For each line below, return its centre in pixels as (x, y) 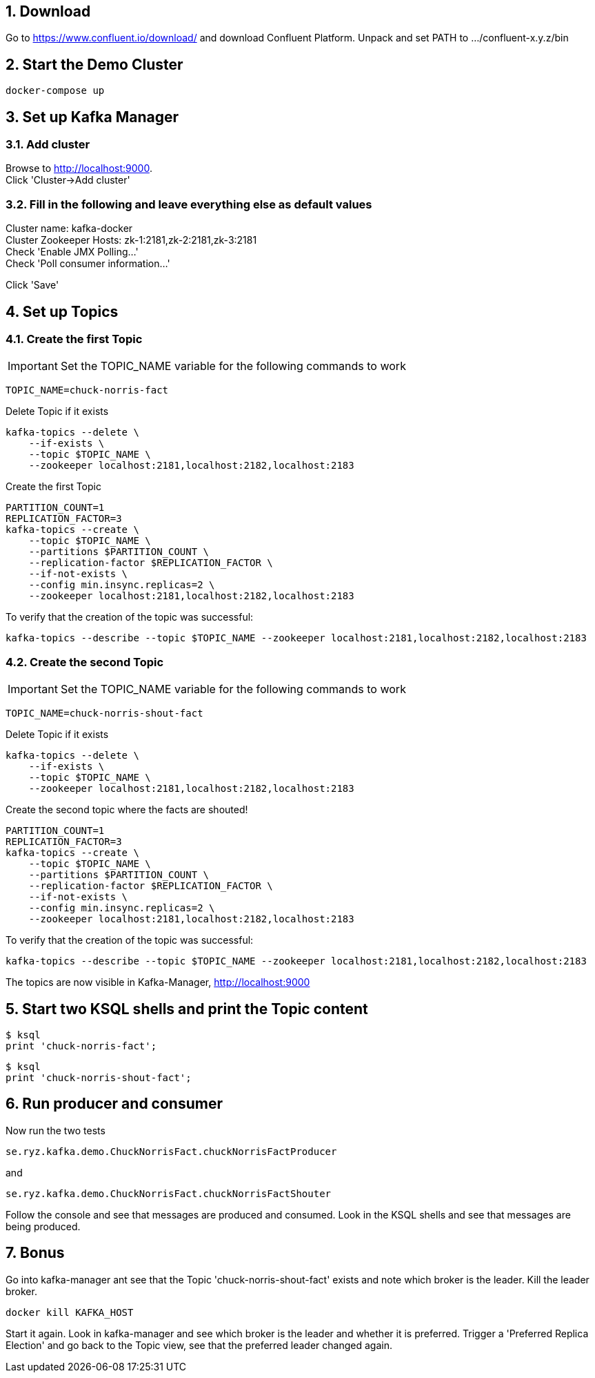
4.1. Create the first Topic (74, 339)
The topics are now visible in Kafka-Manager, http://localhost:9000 (158, 982)
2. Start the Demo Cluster (94, 64)
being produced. (43, 1226)
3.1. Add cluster (48, 145)
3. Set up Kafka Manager (92, 117)
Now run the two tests (56, 1130)
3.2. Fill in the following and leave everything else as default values (189, 204)
